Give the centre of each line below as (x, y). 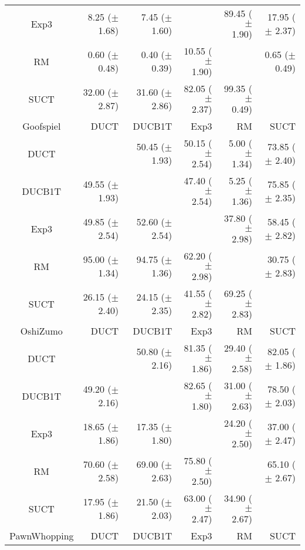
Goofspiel (42, 126)
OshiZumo (41, 331)
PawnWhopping (42, 536)
